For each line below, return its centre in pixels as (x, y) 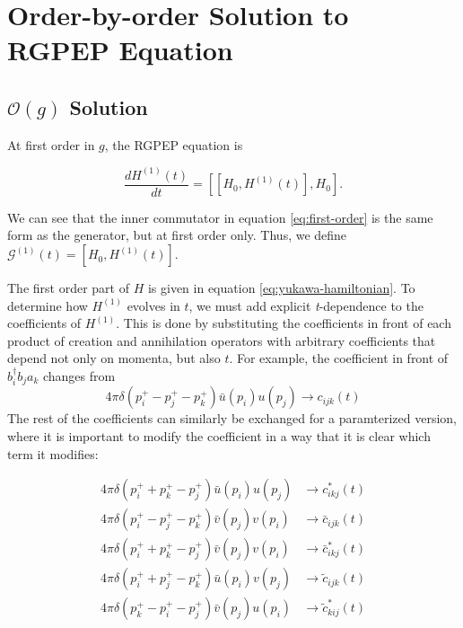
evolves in (153, 305)
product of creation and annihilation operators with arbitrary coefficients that (222, 340)
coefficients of (44, 323)
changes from (79, 376)
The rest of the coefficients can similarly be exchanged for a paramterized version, (232, 418)
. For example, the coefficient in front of (339, 358)
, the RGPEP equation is (174, 144)
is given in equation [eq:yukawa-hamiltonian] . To (281, 288)
